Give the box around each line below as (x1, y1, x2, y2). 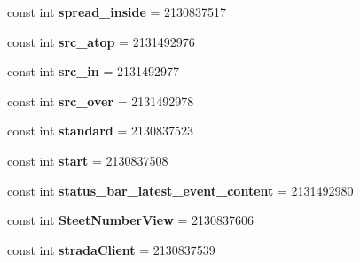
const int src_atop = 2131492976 (7, 32, 195, 50)
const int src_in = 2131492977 (7, 62, 179, 81)
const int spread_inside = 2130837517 (7, 3, 227, 20)
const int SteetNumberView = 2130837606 (7, 211, 254, 229)
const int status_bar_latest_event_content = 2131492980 (7, 181, 354, 199)
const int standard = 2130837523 (7, 121, 193, 140)
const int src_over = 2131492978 (7, 91, 194, 110)
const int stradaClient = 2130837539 (7, 240, 215, 258)
